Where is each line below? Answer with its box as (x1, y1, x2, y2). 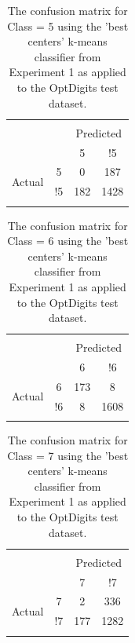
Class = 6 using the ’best (7, 232, 129, 249)
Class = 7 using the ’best (7, 447, 129, 463)
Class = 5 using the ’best (7, 17, 129, 34)
